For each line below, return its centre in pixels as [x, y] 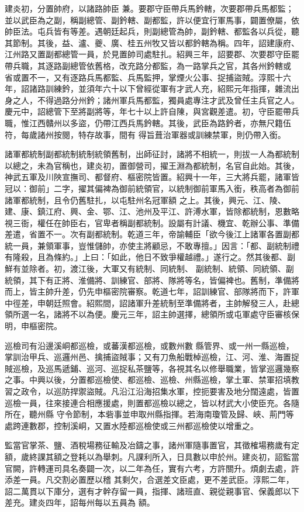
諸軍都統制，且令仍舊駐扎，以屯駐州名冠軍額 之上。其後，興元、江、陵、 [145, 200]
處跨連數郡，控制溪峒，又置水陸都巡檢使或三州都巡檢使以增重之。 [132, 425]
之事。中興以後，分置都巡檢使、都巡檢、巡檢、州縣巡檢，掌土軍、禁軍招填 [148, 380]
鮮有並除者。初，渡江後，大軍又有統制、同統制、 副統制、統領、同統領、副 [149, 269]
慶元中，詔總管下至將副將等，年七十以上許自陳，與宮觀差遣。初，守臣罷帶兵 [152, 111]
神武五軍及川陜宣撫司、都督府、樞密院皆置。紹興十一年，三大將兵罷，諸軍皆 [152, 177]
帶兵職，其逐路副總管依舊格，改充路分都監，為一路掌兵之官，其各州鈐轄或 [148, 65]
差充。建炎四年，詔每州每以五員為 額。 [80, 502]
